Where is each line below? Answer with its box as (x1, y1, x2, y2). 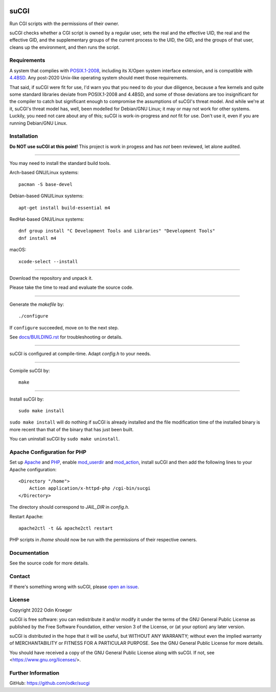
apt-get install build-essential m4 (18, 205, 110, 211)
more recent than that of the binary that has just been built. (9, 426, 134, 432)
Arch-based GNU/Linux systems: (9, 170, 79, 176)
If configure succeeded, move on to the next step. (9, 324, 119, 330)
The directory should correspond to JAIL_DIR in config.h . (9, 504, 130, 510)
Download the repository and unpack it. (9, 275, 93, 281)
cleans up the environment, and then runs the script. (9, 44, 120, 50)
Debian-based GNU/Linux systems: (9, 193, 84, 199)
